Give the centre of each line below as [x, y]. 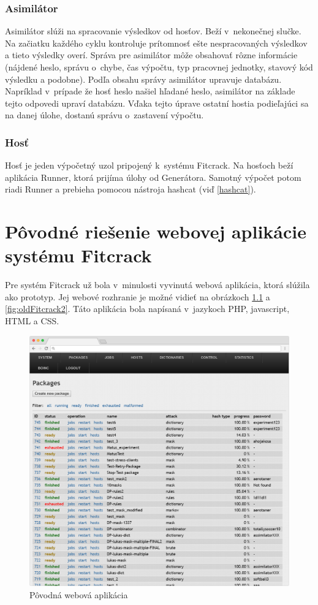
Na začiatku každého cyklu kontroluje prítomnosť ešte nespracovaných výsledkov [156, 43]
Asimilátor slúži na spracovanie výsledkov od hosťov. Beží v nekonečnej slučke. [153, 31]
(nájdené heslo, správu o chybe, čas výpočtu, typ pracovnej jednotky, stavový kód [159, 67]
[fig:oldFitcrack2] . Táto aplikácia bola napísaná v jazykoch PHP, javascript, [147, 309]
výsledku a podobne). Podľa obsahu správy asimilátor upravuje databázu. [143, 79]
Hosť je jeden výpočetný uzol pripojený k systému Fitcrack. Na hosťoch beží [149, 165]
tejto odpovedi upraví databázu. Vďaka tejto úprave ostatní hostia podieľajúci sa [157, 103]
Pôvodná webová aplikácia [79, 594]
